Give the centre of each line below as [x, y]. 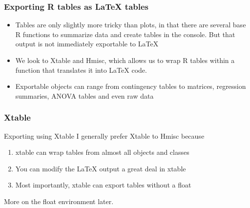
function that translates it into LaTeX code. [81, 70]
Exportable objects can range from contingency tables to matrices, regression [131, 86]
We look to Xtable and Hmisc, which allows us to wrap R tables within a [125, 60]
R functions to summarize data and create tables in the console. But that [125, 34]
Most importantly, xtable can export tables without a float [103, 185]
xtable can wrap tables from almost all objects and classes [102, 152]
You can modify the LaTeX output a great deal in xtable [101, 168]
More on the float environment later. [59, 201]
